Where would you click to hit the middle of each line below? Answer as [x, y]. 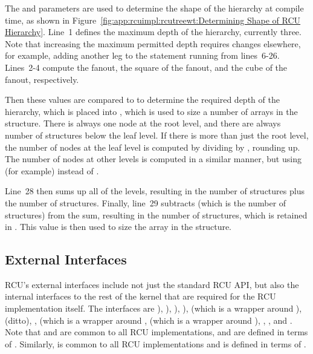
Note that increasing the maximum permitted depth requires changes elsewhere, [153, 43]
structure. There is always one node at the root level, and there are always [143, 123]
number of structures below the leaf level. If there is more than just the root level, [157, 135]
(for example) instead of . [52, 170]
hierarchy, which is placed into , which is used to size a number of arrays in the [151, 111]
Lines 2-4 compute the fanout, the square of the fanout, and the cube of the [146, 67]
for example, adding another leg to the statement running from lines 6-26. [142, 55]
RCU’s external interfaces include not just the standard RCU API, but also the [152, 284]
